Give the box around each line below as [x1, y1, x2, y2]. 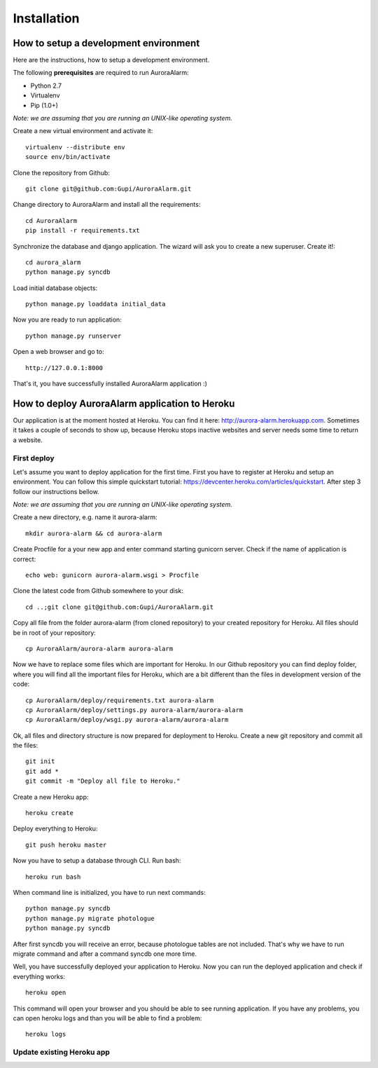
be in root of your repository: [13, 628, 96, 637]
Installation [13, 11, 80, 26]
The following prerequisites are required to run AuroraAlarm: [13, 69, 189, 77]
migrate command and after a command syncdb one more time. [13, 950, 197, 958]
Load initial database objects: [13, 284, 98, 292]
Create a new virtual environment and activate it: [13, 127, 153, 135]
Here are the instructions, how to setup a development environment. [13, 56, 210, 64]
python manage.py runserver [25, 331, 122, 340]
